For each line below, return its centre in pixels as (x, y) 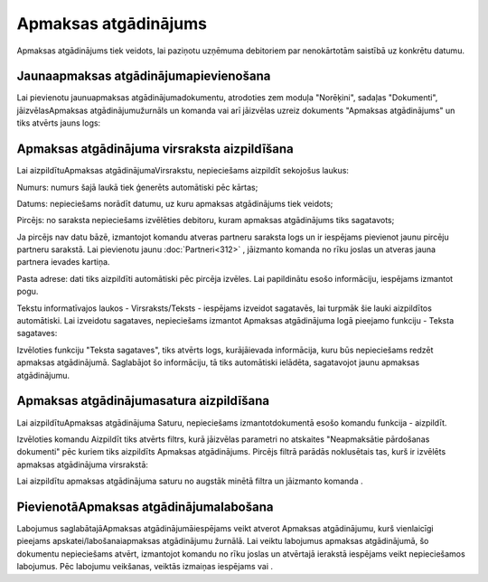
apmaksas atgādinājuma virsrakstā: (83, 465)
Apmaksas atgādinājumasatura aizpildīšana (143, 401)
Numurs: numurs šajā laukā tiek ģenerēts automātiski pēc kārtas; (137, 187)
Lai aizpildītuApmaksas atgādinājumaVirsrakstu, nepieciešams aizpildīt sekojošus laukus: (183, 171)
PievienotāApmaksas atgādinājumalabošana (145, 507)
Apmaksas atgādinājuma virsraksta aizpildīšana (155, 149)
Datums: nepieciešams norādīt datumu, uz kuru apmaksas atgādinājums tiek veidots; (175, 203)
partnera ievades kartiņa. (63, 262)
